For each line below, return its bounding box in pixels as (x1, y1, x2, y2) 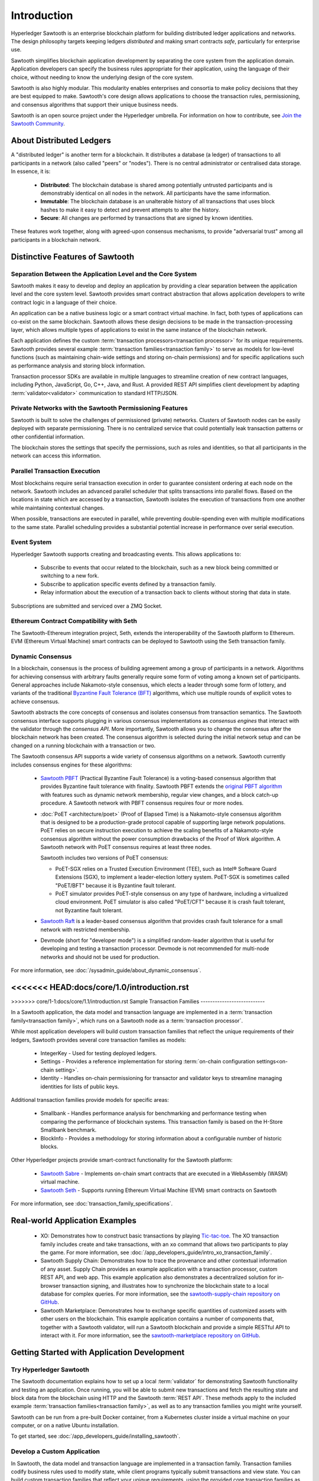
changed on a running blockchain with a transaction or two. (11, 742, 156, 749)
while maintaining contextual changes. (11, 504, 105, 511)
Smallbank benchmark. (40, 1126, 97, 1134)
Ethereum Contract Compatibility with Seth (11, 617, 137, 625)
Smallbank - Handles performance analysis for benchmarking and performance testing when (40, 1110, 267, 1117)
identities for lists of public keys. (40, 1083, 119, 1090)
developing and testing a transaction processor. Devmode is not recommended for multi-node (40, 945, 269, 952)
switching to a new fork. (40, 572, 99, 579)
